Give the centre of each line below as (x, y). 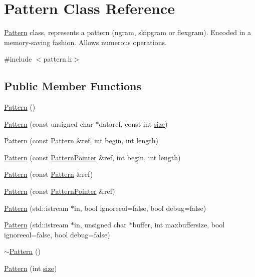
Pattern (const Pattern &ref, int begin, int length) (81, 141)
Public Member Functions (73, 86)
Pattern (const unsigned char (49, 123)
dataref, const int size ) (133, 123)
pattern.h (58, 59)
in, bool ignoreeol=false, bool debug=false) (140, 208)
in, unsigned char (100, 225)
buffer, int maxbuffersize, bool (179, 225)
